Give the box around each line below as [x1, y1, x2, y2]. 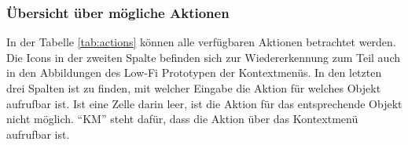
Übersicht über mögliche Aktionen [6, 2, 230, 22]
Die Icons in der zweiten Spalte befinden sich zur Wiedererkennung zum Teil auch [6, 49, 400, 65]
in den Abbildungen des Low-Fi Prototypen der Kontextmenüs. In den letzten [6, 64, 382, 81]
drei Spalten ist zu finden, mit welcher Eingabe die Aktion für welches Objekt [6, 80, 381, 96]
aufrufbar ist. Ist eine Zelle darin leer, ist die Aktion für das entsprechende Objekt [6, 95, 402, 111]
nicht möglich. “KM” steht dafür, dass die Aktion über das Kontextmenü [6, 111, 358, 127]
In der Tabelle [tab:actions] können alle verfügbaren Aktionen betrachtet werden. [6, 34, 396, 50]
